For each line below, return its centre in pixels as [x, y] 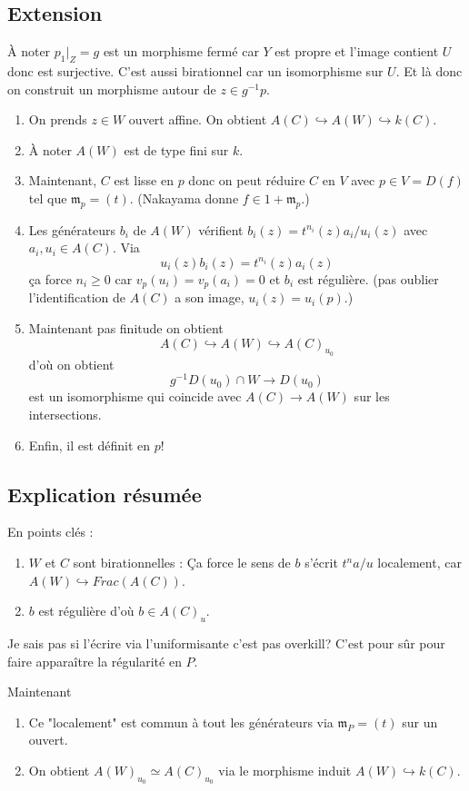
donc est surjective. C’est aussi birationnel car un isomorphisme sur [195, 71]
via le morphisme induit [285, 770]
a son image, [210, 297]
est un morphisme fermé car [181, 51]
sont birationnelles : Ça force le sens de [182, 563]
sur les [372, 396]
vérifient [221, 229]
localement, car [419, 563]
